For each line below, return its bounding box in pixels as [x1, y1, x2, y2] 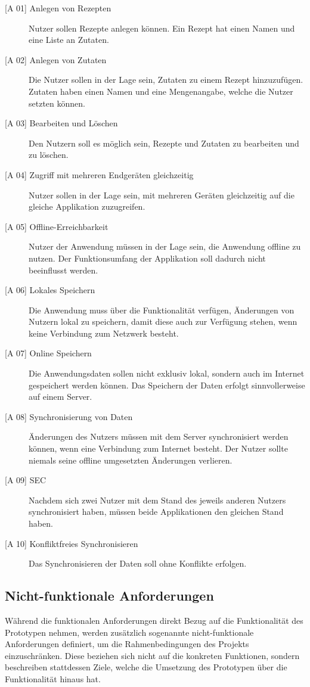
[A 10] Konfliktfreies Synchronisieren [5, 537, 138, 549]
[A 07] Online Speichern [5, 347, 92, 359]
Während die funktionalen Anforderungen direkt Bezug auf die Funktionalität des [5, 614, 303, 626]
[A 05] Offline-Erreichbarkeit [5, 220, 108, 232]
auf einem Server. [29, 390, 92, 403]
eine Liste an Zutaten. [29, 33, 109, 46]
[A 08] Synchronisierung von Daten [5, 410, 133, 422]
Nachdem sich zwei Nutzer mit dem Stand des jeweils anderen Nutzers [29, 493, 286, 506]
